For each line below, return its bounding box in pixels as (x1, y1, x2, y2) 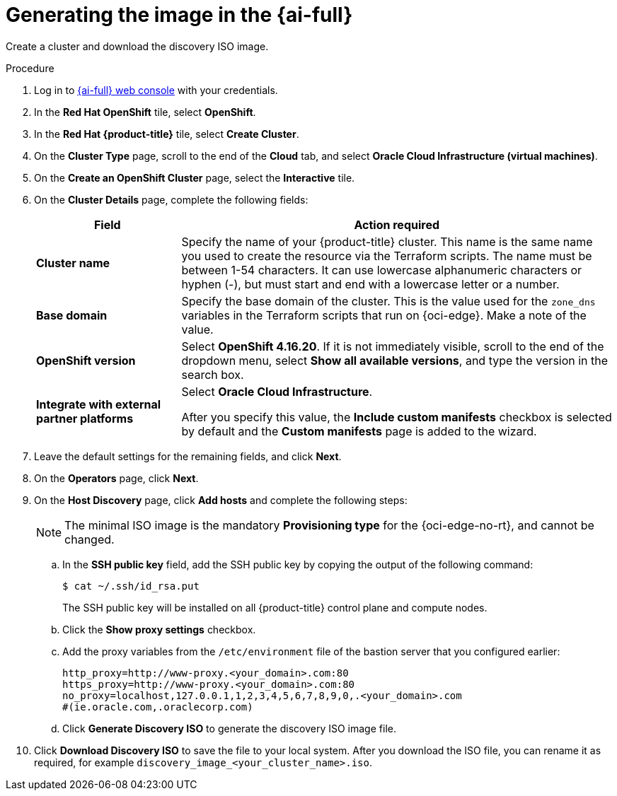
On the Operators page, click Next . (34, 472, 199, 484)
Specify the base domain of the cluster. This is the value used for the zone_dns (181, 293, 596, 308)
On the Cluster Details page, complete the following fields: (34, 193, 308, 206)
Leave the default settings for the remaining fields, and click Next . (34, 450, 342, 462)
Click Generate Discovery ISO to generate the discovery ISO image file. (62, 722, 396, 734)
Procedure (6, 62, 54, 74)
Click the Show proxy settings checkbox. (62, 623, 256, 636)
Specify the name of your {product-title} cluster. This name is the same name (181, 234, 593, 249)
